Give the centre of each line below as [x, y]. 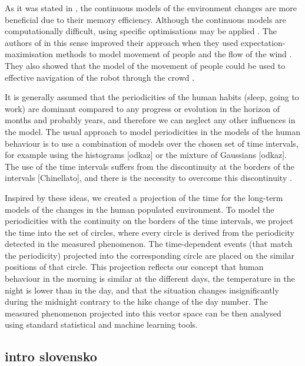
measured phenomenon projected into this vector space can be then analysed [143, 313]
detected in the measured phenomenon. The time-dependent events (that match [149, 244]
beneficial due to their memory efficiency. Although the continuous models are [145, 19]
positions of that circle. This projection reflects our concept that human [134, 267]
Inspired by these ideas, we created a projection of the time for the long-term [144, 197]
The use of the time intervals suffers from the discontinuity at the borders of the [150, 166]
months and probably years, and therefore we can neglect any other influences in [150, 120]
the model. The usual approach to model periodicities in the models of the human [152, 131]
